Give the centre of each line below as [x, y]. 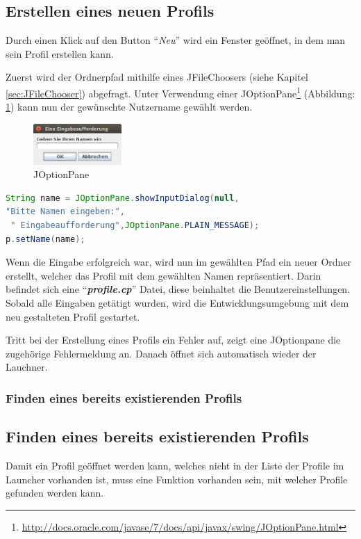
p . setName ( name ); [45, 239]
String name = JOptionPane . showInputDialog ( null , [123, 198]
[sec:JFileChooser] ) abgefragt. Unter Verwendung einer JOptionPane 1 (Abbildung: [180, 92]
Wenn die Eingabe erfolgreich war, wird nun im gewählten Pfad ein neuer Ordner [179, 262]
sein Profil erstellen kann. [60, 53]
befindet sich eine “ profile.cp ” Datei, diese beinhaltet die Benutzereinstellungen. [178, 289]
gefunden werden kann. [55, 493]
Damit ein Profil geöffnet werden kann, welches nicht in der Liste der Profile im [175, 465]
